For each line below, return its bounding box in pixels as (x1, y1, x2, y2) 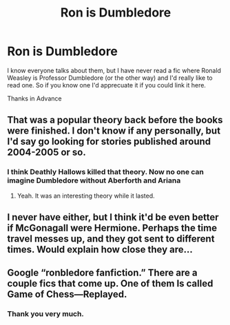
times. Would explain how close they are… (7, 244, 193, 255)
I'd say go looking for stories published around (7, 136, 211, 147)
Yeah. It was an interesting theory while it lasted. (17, 191, 155, 200)
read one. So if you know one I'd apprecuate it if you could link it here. (7, 81, 207, 89)
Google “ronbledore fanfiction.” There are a (7, 267, 198, 279)
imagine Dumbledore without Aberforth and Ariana (7, 176, 181, 185)
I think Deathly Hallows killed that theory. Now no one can (7, 167, 205, 177)
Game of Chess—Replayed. (7, 289, 127, 300)
